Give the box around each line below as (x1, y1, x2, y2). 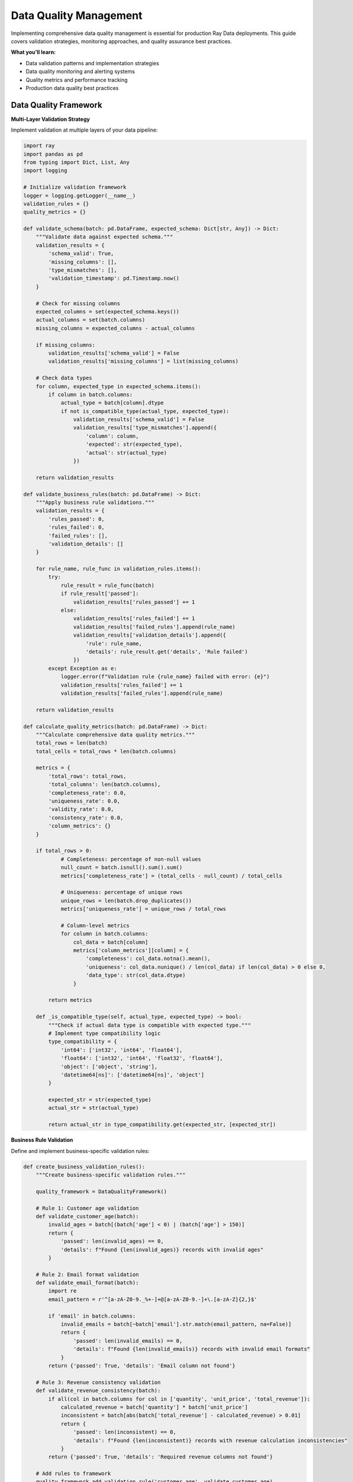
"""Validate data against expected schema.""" (35, 234, 174, 240)
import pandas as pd (23, 151, 83, 157)
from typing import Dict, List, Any (23, 159, 130, 165)
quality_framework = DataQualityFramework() (35, 1188, 167, 1194)
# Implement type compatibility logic (48, 1030, 161, 1037)
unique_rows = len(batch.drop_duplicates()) (60, 897, 192, 904)
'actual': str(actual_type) (86, 449, 167, 456)
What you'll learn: (11, 49, 56, 56)
